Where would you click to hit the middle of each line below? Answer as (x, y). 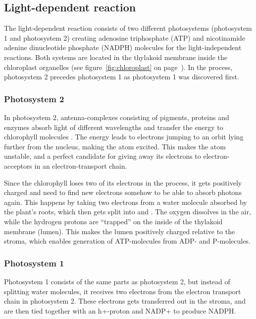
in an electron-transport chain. (81, 165)
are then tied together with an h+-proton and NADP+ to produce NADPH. (120, 310)
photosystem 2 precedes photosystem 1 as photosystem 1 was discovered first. (122, 77)
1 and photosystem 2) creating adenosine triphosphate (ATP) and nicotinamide (125, 37)
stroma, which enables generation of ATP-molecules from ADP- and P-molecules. (127, 241)
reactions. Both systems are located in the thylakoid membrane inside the (116, 57)
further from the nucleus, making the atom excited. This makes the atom (115, 146)
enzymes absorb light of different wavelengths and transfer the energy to (114, 127)
